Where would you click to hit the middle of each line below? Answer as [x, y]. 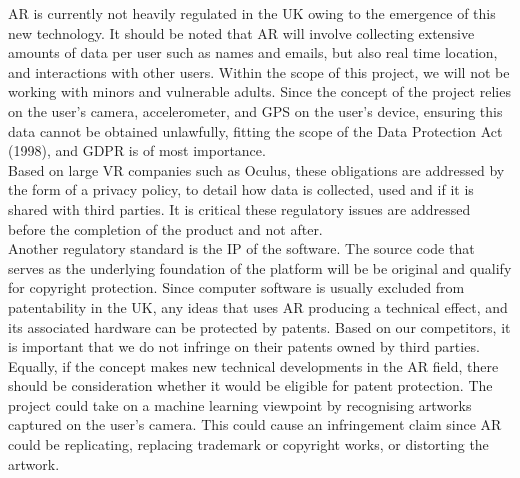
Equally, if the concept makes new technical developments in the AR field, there [253, 365]
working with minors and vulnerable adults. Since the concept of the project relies [259, 91]
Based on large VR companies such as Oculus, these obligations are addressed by [256, 169]
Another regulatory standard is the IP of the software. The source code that [241, 248]
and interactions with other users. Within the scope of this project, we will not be [259, 71]
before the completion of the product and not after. [165, 228]
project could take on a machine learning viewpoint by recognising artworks [240, 404]
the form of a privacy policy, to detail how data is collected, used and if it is [241, 189]
